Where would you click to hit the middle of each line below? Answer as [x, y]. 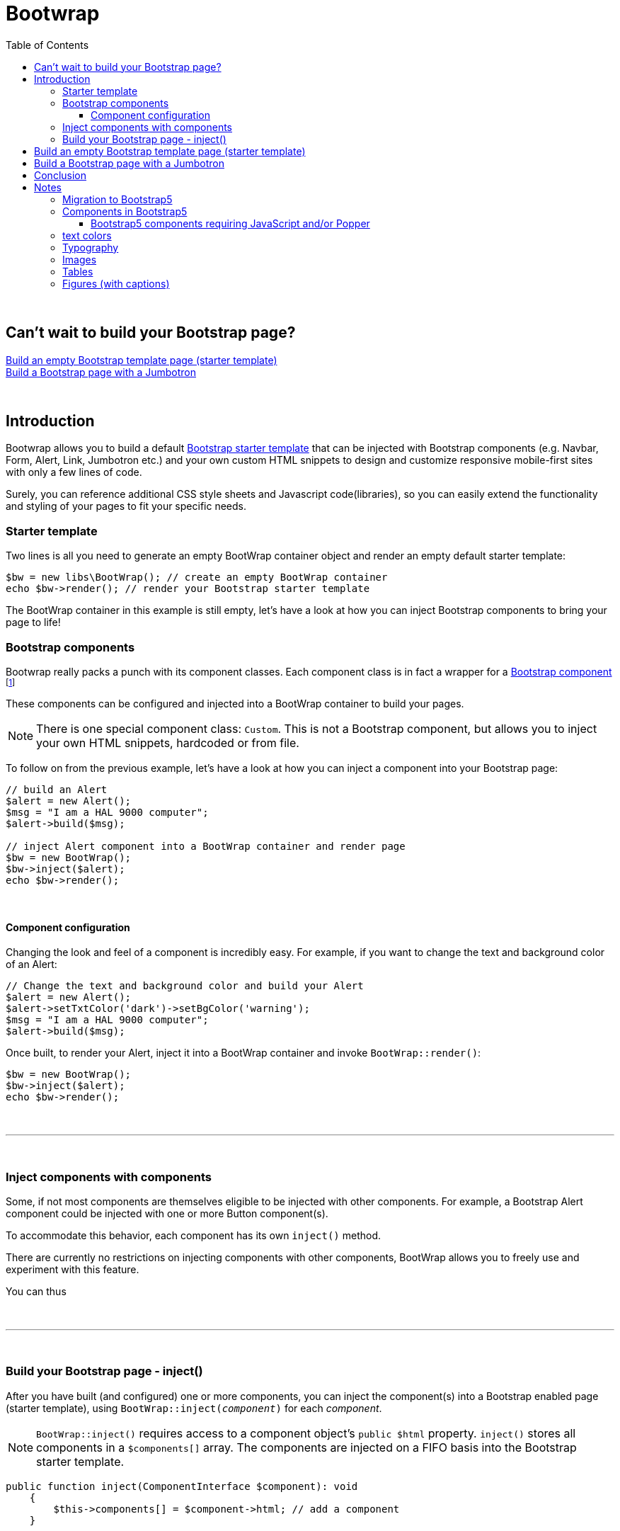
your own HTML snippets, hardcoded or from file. [168, 742]
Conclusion [61, 175]
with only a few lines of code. [74, 472]
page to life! [33, 622]
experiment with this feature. [73, 1269]
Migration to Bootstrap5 [117, 199]
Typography [91, 247]
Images [80, 259]
